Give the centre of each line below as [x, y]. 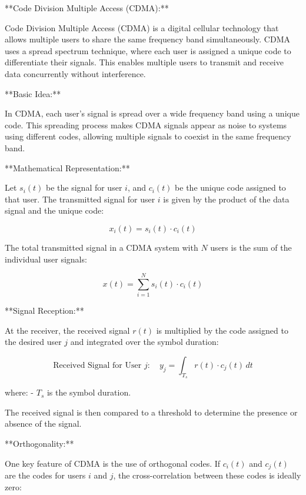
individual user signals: [46, 259]
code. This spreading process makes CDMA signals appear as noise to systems [146, 124]
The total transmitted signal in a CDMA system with [102, 247]
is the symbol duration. [89, 392]
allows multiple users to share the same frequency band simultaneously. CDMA [147, 39]
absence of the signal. [43, 423]
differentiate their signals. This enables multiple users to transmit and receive [144, 62]
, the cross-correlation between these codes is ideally [207, 475]
